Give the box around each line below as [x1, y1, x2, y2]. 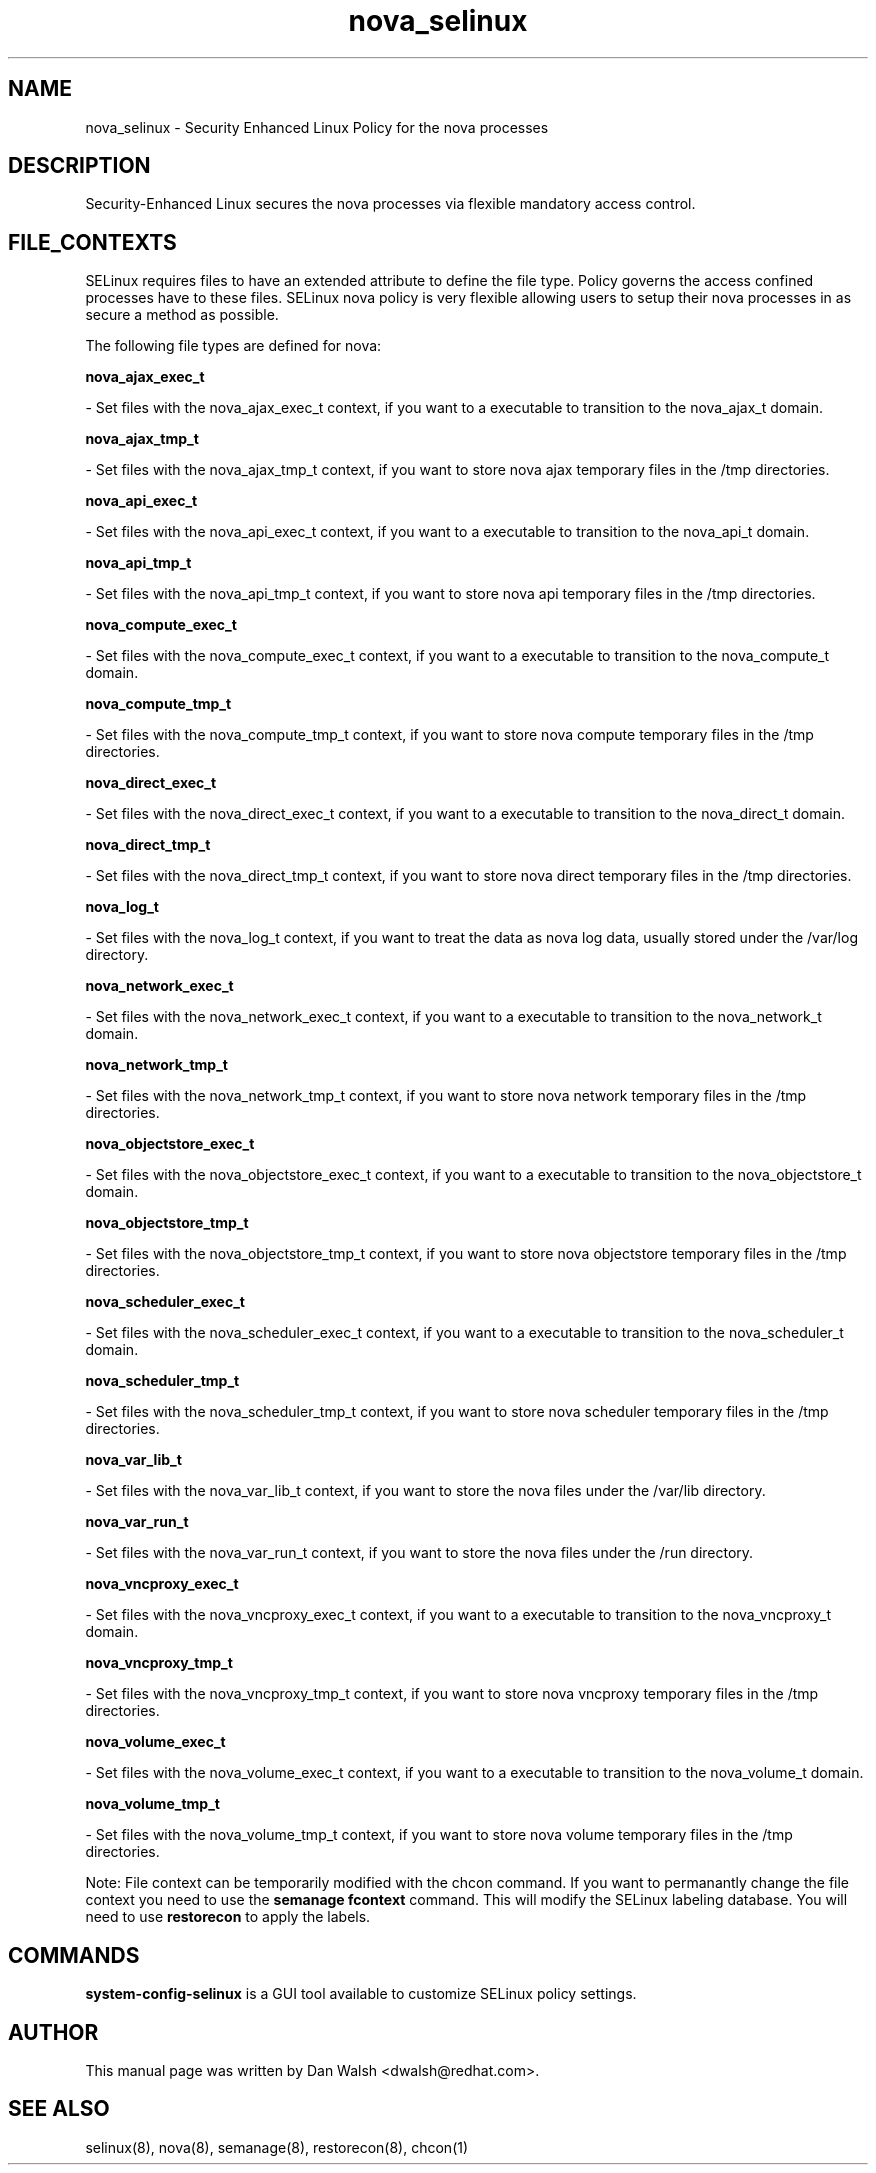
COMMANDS [8, 1942, 140, 1968]
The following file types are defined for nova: [85, 337, 382, 355]
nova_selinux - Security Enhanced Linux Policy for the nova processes [85, 118, 549, 136]
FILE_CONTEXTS [8, 229, 177, 255]
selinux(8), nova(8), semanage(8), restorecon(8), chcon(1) [85, 2138, 469, 2156]
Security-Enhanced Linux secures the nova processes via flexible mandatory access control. [85, 195, 696, 213]
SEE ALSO [8, 2096, 110, 2122]
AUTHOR [8, 2019, 99, 2045]
